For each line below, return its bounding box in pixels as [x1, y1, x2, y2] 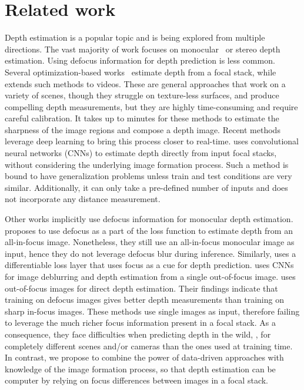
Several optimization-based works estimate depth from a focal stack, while [5, 65, 276, 78]
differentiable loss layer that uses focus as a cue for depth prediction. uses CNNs [5, 259, 294, 271]
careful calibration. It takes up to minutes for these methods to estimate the [5, 112, 279, 124]
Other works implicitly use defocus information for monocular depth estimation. [5, 213, 293, 225]
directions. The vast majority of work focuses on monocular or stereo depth [5, 42, 280, 55]
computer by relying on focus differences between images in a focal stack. [5, 374, 268, 386]
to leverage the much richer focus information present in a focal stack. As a [5, 316, 276, 329]
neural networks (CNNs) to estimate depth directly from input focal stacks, [5, 147, 277, 159]
